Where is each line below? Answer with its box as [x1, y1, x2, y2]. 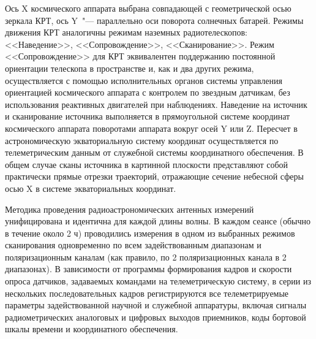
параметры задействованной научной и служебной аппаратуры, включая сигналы [5, 299, 307, 311]
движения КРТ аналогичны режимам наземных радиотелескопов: [5, 26, 247, 39]
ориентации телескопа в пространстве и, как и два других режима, [5, 61, 254, 74]
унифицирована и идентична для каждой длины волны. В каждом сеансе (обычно [5, 215, 311, 227]
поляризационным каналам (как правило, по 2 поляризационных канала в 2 [5, 250, 287, 263]
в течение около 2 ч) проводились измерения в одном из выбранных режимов [5, 226, 295, 239]
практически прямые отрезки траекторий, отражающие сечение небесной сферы [5, 170, 304, 183]
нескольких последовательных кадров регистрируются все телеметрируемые [5, 286, 289, 299]
